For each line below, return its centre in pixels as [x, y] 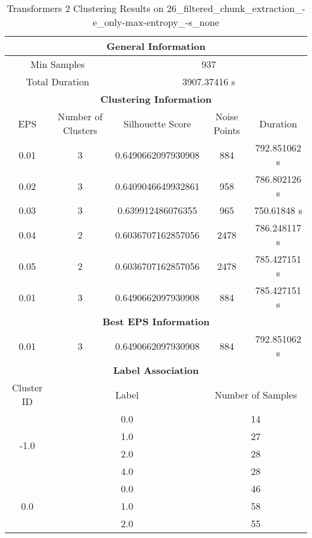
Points [227, 130]
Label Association [156, 370]
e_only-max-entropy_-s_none [156, 22]
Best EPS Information [156, 321]
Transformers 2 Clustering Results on [85, 8]
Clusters [80, 130]
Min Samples [58, 64]
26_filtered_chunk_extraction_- [236, 8]
